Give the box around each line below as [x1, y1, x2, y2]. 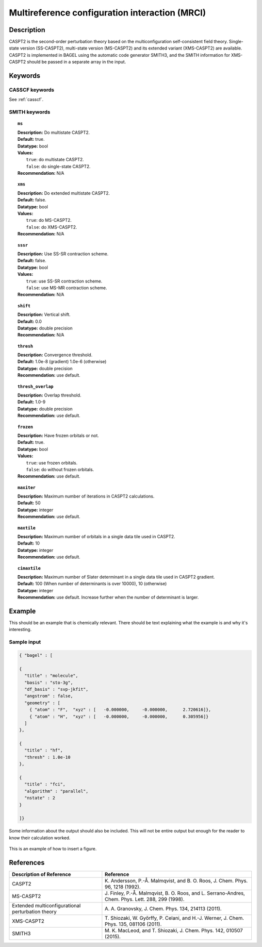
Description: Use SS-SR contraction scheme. [17, 250, 109, 257]
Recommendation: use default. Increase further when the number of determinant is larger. [17, 595, 199, 600]
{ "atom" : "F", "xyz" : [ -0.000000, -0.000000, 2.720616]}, [29, 707, 211, 713]
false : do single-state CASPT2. [26, 163, 91, 169]
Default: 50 [17, 500, 41, 506]
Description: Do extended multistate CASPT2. [17, 190, 110, 196]
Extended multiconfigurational [12, 902, 81, 909]
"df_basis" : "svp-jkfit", [24, 686, 89, 692]
